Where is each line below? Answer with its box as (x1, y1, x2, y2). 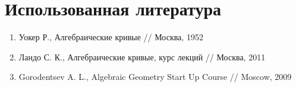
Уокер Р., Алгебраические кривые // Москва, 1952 (18, 31, 203, 43)
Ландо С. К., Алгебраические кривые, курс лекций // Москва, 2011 (18, 50, 266, 63)
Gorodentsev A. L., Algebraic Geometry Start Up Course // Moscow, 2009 (18, 70, 292, 83)
